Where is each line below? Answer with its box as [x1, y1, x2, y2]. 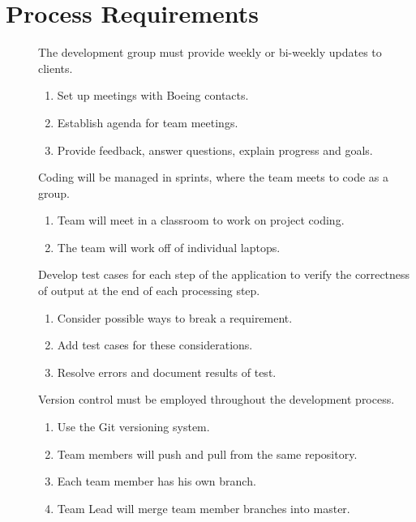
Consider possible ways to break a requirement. [57, 309, 293, 326]
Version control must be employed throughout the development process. [38, 391, 395, 408]
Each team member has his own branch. [57, 473, 256, 490]
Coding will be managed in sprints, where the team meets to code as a [38, 169, 388, 186]
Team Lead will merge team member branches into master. [57, 499, 350, 516]
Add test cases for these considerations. [57, 336, 253, 353]
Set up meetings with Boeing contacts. [57, 87, 249, 104]
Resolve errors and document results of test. [57, 363, 277, 380]
